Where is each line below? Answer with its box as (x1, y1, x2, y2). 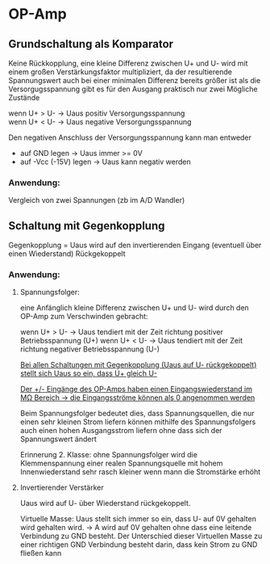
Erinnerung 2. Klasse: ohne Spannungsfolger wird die (19, 450, 197, 460)
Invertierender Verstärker (19, 482, 104, 493)
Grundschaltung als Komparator (8, 37, 174, 51)
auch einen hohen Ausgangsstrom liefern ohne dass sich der (19, 426, 223, 436)
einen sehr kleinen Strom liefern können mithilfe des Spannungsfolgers (19, 417, 256, 427)
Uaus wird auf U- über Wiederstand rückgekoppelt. (19, 499, 191, 508)
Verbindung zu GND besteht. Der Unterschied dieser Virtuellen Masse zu (19, 531, 263, 541)
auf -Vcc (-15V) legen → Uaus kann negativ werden (19, 157, 191, 166)
